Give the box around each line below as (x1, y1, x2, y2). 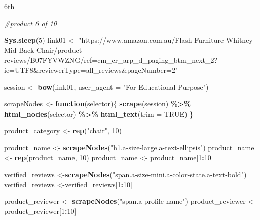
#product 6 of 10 (4, 18, 57, 28)
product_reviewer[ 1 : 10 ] (4, 205, 77, 216)
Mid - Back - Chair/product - (4, 44, 84, 55)
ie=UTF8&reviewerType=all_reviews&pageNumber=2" (4, 64, 178, 75)
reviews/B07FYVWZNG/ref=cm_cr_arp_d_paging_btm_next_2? (4, 54, 218, 65)
